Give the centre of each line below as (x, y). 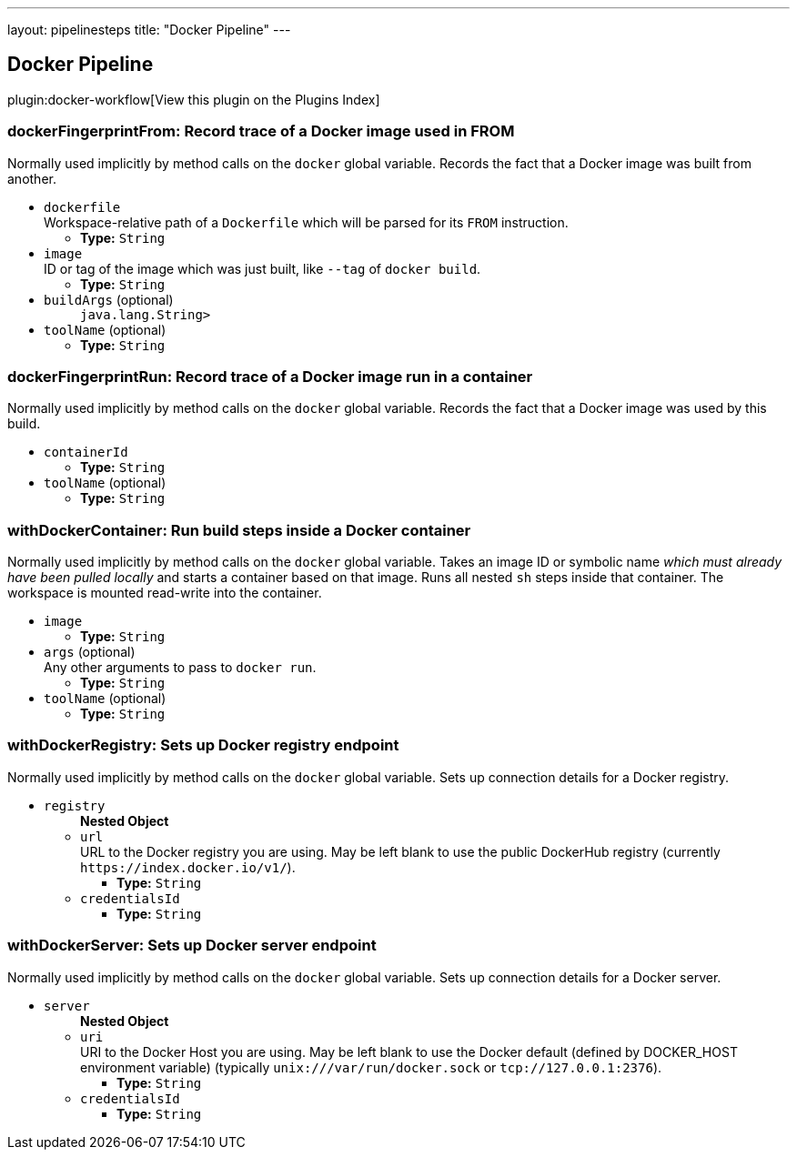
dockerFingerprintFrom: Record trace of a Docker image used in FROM (261, 131)
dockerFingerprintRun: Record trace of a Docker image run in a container (270, 376)
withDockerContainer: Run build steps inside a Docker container (239, 530)
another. (32, 178)
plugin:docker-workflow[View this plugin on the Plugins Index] (194, 99)
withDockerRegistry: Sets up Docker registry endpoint (203, 745)
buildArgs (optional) (109, 299)
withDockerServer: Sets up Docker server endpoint (192, 946)
